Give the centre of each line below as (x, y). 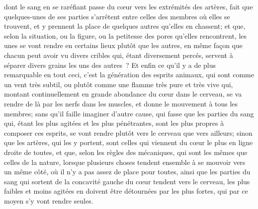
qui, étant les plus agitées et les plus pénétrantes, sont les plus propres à (114, 123)
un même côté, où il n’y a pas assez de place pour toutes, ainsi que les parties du (127, 172)
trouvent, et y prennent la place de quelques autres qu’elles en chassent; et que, (125, 26)
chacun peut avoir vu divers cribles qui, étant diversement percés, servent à (119, 55)
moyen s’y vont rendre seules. (49, 200)
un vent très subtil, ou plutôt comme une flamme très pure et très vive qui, (119, 84)
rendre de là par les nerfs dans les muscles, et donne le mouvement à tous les (121, 103)
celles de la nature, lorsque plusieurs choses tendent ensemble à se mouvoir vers (125, 162)
